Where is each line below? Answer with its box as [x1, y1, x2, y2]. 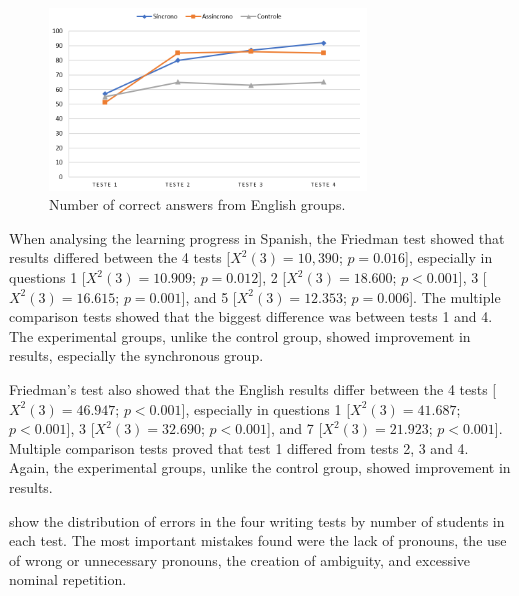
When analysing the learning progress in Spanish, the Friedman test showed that [9, 227, 505, 248]
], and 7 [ [267, 418, 323, 439]
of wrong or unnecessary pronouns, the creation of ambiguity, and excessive [9, 549, 471, 570]
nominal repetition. [9, 569, 127, 590]
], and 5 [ [181, 286, 237, 307]
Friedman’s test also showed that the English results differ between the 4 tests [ [9, 379, 497, 400]
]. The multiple [409, 286, 501, 307]
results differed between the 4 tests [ [9, 247, 231, 268]
